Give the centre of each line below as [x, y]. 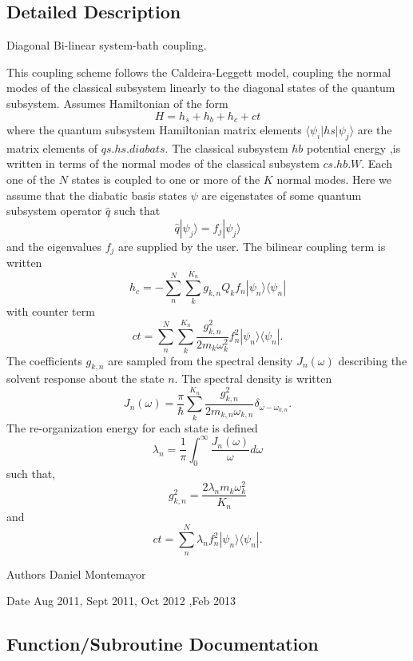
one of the [31, 179]
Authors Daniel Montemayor [76, 573]
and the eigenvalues [54, 246]
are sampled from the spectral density [201, 360]
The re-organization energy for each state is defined [132, 427]
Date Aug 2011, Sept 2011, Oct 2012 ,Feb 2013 [121, 601]
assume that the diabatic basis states [97, 195]
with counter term [51, 311]
